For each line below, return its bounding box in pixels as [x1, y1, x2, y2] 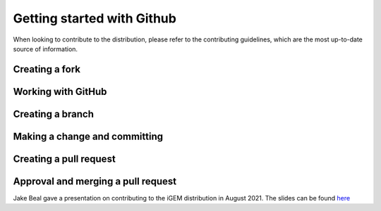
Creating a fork [13, 63, 81, 75]
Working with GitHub [13, 85, 107, 98]
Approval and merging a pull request [13, 175, 177, 187]
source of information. [13, 44, 78, 53]
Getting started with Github [13, 11, 176, 26]
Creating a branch [13, 108, 95, 120]
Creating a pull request [13, 153, 116, 165]
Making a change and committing [13, 130, 164, 142]
